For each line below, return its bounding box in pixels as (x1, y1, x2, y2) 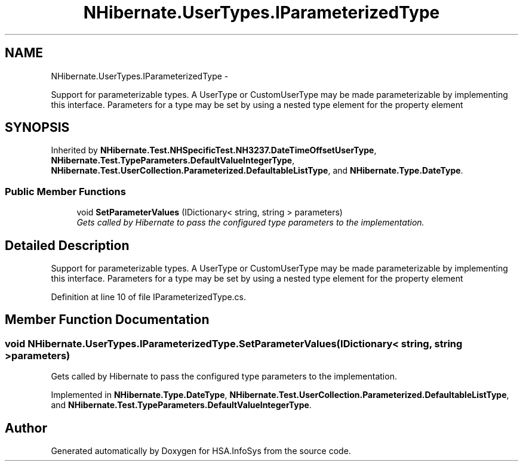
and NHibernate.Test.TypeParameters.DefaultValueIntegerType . (51, 400, 312, 411)
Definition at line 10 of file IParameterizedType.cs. (51, 292, 247, 303)
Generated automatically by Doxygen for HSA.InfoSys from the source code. (51, 446, 351, 456)
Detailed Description (5, 237, 130, 253)
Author (5, 420, 47, 436)
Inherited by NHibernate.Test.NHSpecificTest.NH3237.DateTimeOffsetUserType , (51, 145, 377, 156)
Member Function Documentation (5, 312, 210, 328)
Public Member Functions (5, 185, 126, 197)
